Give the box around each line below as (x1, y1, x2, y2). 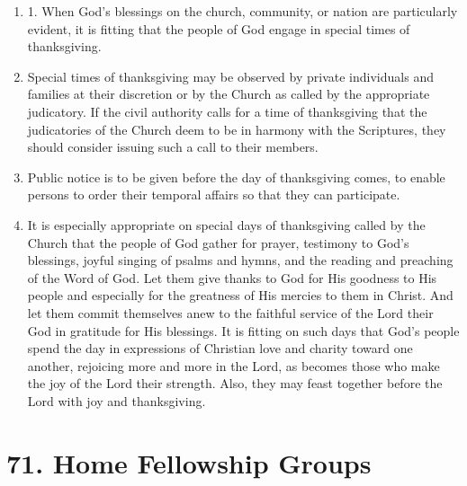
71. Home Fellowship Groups (6, 444, 372, 481)
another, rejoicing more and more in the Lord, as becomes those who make (27, 356, 440, 375)
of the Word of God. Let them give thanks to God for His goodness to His (27, 268, 437, 287)
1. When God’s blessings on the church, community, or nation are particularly (27, 2, 458, 20)
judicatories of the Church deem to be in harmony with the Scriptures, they (27, 119, 446, 138)
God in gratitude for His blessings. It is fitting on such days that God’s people (27, 321, 460, 340)
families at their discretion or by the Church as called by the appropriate (27, 84, 430, 103)
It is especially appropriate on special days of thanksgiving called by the (27, 215, 426, 234)
